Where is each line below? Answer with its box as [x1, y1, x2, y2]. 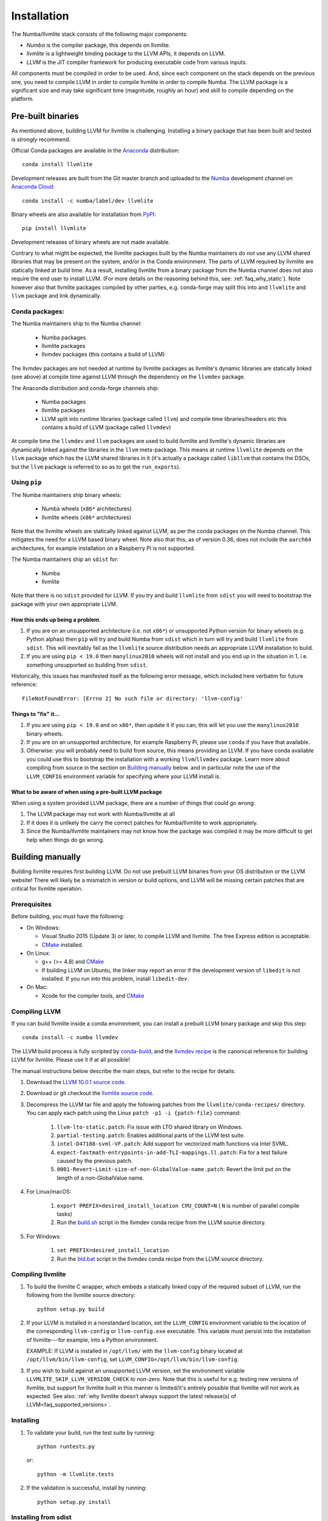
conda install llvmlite [22, 161, 93, 168]
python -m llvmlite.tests [37, 1471, 115, 1478]
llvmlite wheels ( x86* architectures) [41, 513, 132, 521]
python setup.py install [37, 1498, 111, 1505]
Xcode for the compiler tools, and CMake [41, 992, 145, 999]
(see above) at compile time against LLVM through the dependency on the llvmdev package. [11, 373, 245, 380]
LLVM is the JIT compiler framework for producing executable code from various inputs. [26, 58, 247, 66]
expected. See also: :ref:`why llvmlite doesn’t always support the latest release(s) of [26, 1393, 237, 1400]
